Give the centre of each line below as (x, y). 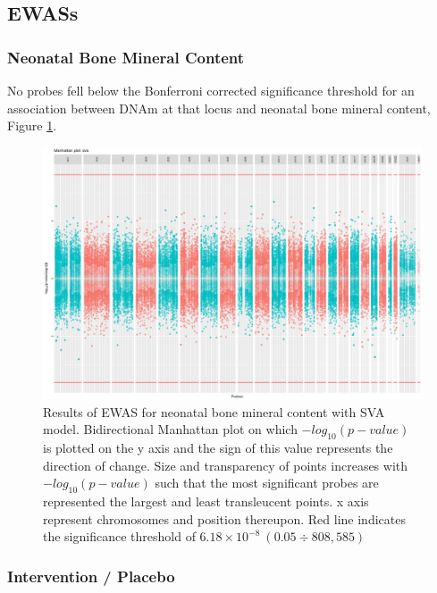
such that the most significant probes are (267, 483)
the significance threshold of (119, 536)
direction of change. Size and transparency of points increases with (226, 465)
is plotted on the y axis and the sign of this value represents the (218, 448)
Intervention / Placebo (91, 576)
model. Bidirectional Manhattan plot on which (170, 429)
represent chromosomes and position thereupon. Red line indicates (224, 518)
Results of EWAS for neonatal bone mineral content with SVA (214, 411)
